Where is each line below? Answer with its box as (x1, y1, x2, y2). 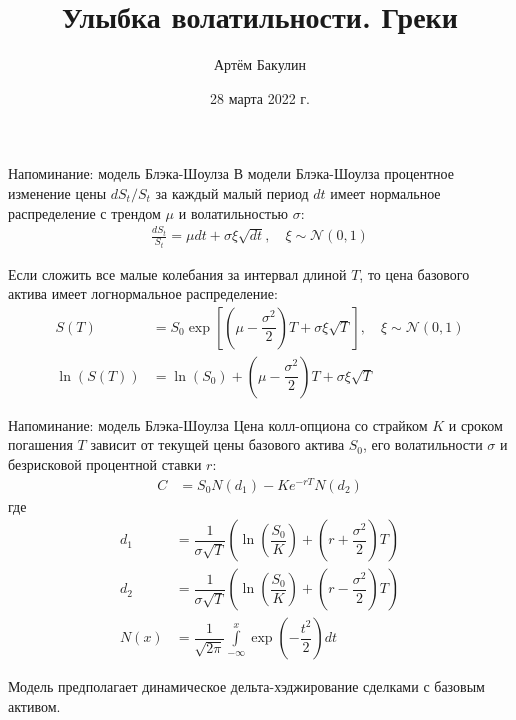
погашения (8, 434, 73, 455)
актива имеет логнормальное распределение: (8, 283, 278, 304)
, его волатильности (363, 434, 483, 455)
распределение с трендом (8, 202, 161, 223)
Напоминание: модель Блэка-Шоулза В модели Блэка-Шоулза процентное (8, 163, 454, 184)
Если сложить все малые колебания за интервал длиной (8, 263, 347, 284)
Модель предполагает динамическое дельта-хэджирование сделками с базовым (8, 676, 485, 697)
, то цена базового (359, 263, 470, 284)
